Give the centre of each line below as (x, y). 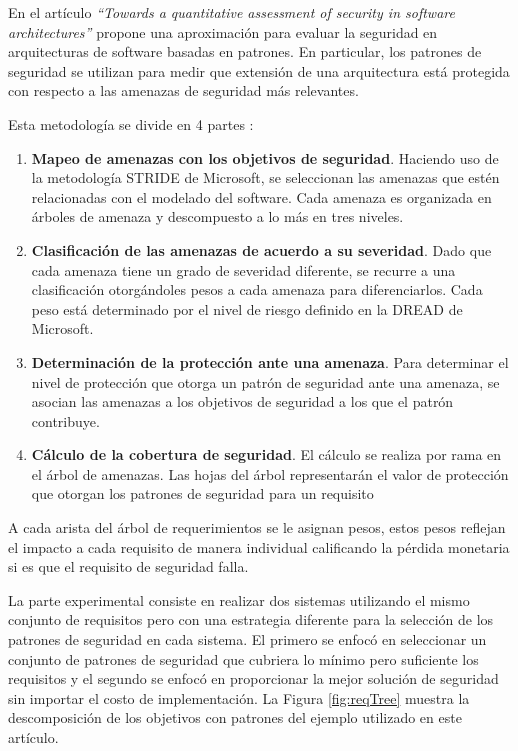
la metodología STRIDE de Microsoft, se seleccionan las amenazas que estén (265, 177)
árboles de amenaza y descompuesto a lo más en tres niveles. (217, 216)
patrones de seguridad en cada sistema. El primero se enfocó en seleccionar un (247, 639)
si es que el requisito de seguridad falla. (128, 566)
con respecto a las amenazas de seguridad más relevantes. (183, 90)
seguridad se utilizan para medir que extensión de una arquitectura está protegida (259, 70)
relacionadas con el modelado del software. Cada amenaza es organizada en (261, 196)
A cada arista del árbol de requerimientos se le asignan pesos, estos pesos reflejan (257, 527)
